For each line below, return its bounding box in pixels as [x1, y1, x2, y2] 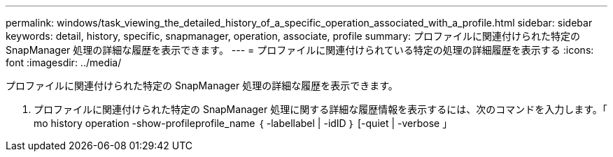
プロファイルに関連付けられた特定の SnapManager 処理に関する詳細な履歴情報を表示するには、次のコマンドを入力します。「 [34, 103, 607, 115]
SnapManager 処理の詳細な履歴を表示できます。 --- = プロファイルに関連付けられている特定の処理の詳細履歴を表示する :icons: [6, 44, 594, 56]
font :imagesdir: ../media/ [6, 57, 122, 68]
